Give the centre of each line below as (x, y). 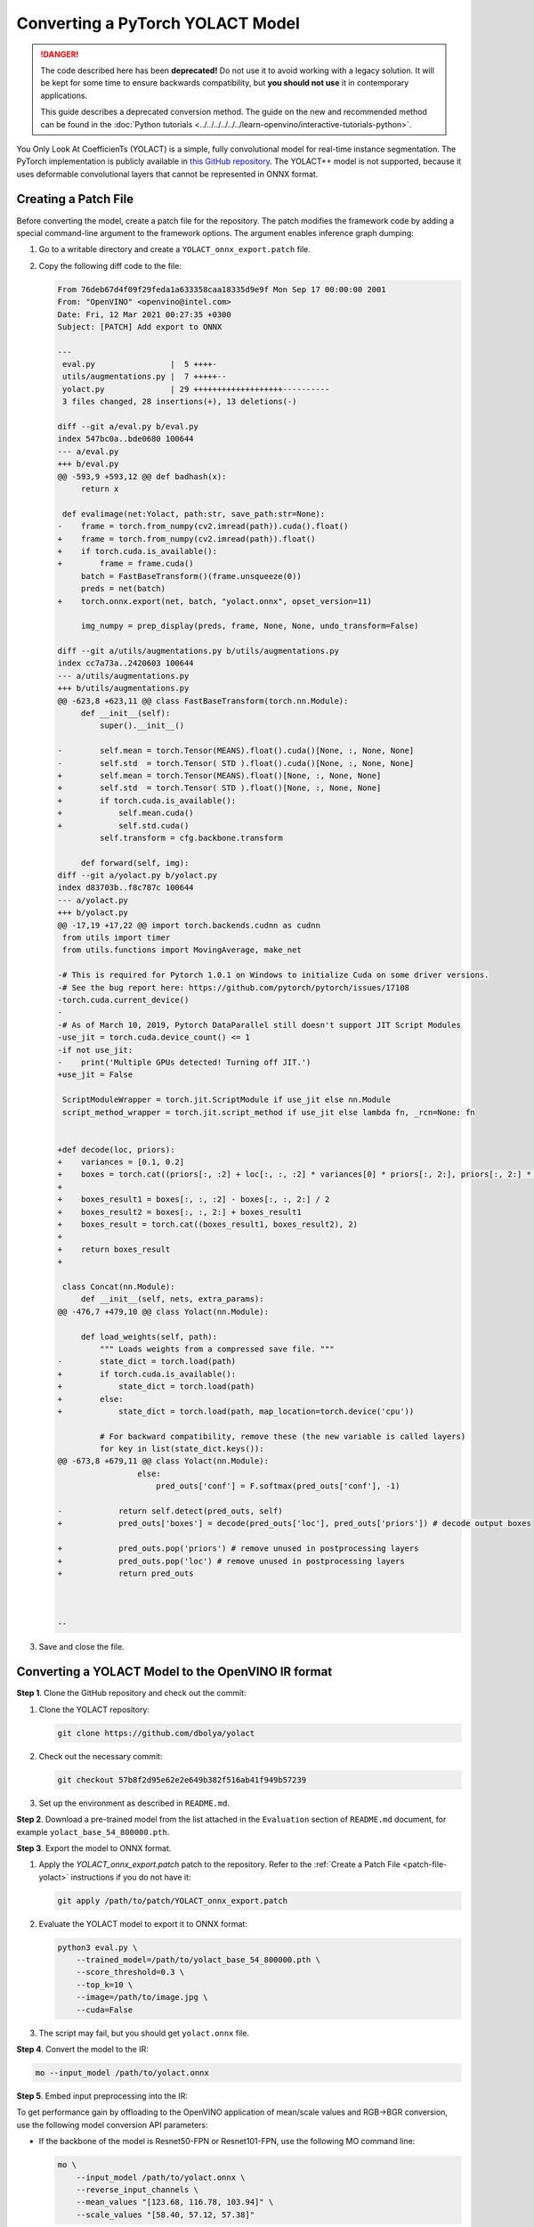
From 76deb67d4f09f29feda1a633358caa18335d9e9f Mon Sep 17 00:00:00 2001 (222, 289)
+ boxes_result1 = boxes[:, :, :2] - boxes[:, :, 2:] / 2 (194, 1199)
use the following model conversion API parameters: (112, 2125)
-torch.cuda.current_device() (123, 1000)
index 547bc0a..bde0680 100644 (126, 439)
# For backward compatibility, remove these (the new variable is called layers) (283, 1436)
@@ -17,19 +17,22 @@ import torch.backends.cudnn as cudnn (189, 925)
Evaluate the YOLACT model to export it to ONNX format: (143, 1923)
